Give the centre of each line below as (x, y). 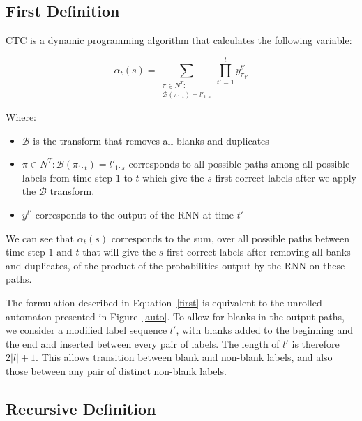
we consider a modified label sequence (86, 330)
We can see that (40, 238)
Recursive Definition (81, 408)
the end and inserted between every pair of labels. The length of (143, 343)
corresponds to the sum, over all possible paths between (230, 238)
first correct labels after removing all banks (259, 252)
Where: (21, 116)
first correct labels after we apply (286, 177)
